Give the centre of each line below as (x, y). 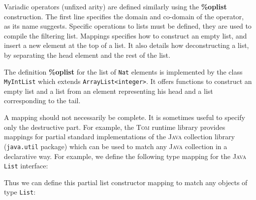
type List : (20, 192)
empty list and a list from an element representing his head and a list (109, 91)
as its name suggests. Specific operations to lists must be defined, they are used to (128, 26)
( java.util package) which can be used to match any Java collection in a (116, 146)
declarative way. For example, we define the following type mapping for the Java (125, 156)
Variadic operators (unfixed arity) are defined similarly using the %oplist (115, 6)
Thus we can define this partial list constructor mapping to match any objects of (126, 182)
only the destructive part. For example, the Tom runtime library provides (115, 127)
